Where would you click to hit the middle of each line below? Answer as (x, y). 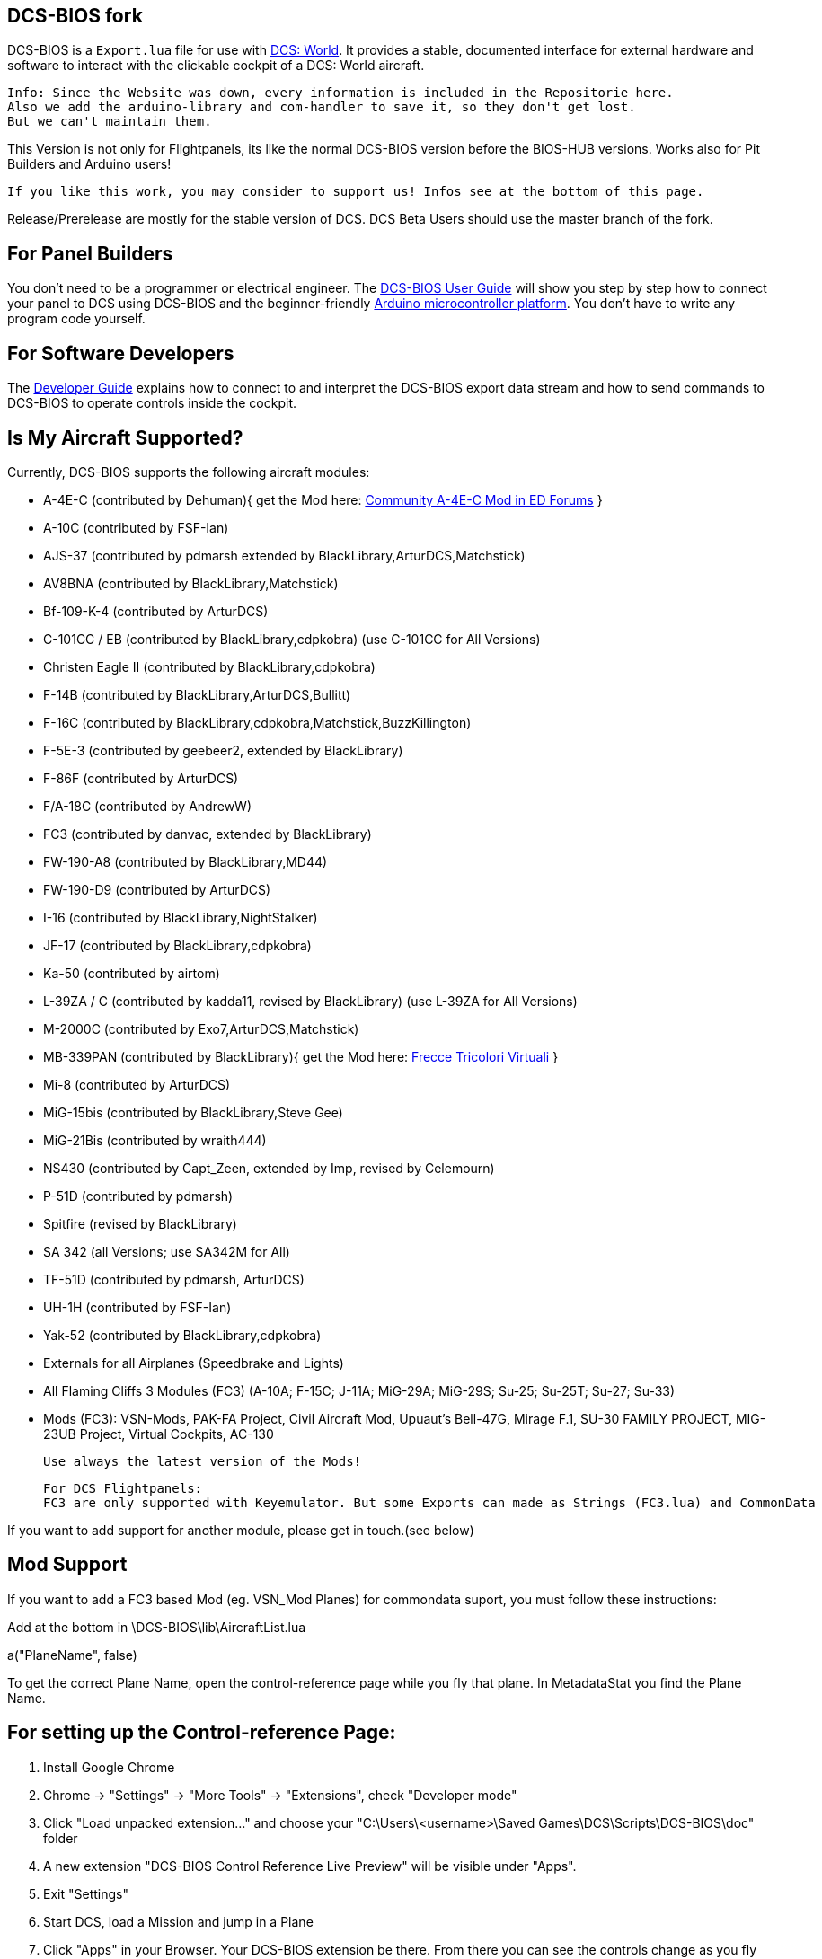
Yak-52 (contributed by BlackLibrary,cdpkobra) (182, 1335)
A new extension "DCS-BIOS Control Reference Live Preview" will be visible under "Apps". (310, 1866)
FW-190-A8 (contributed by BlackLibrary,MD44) (186, 861)
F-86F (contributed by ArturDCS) (141, 778)
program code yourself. (76, 319)
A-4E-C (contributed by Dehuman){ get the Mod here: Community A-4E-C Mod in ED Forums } (323, 499)
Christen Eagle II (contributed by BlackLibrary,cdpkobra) (209, 666)
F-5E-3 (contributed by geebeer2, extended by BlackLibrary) (223, 750)
